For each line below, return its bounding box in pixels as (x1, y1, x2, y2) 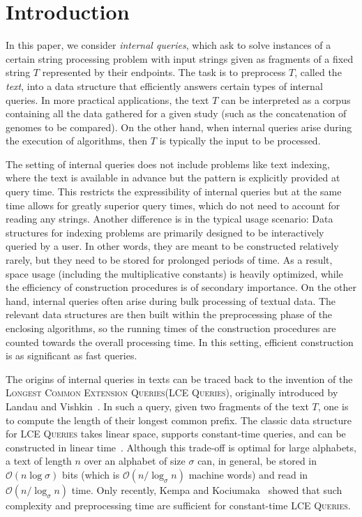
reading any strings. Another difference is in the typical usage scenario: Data (6, 211, 333, 226)
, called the (294, 65, 342, 80)
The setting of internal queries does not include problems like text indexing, (6, 156, 330, 171)
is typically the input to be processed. (159, 133, 321, 148)
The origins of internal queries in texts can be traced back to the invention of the (6, 371, 353, 386)
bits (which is (61, 467, 120, 481)
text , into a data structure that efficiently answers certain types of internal (6, 78, 323, 93)
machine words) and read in (188, 467, 308, 481)
